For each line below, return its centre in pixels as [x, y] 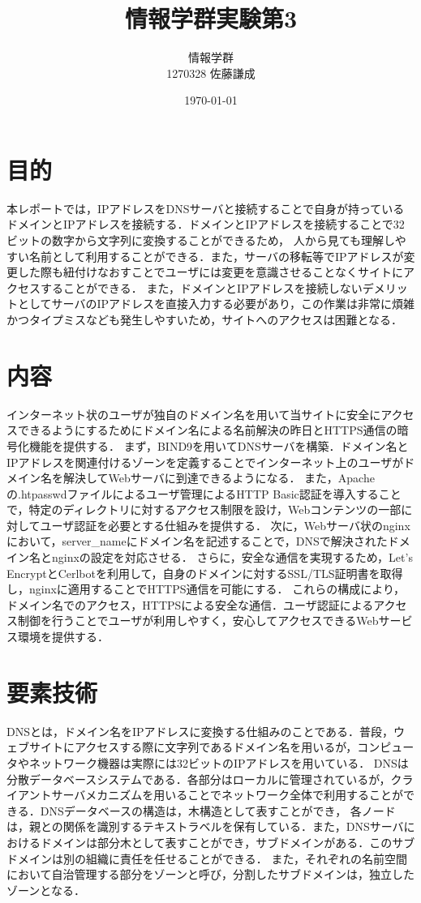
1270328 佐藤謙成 [211, 73]
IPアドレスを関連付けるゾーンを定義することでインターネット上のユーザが [205, 462]
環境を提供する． [63, 637]
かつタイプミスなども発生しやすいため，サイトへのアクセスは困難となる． [205, 319]
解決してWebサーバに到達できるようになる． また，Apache [219, 478]
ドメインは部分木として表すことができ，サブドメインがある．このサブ [228, 842]
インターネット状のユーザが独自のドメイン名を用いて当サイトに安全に [194, 414]
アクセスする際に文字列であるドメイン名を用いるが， [216, 747]
